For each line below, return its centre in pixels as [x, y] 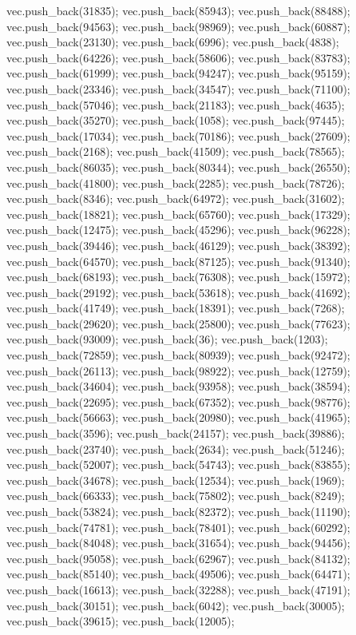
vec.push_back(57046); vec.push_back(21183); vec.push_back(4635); [176, 104]
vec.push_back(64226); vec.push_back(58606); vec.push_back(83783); [178, 57]
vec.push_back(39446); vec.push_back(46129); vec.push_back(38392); [178, 245]
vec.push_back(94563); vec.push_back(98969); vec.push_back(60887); [178, 26]
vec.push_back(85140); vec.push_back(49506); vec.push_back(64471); [178, 574]
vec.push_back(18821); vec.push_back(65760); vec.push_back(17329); [178, 214]
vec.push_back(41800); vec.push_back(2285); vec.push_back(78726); [176, 183]
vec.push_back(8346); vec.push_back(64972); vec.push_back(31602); [176, 198]
